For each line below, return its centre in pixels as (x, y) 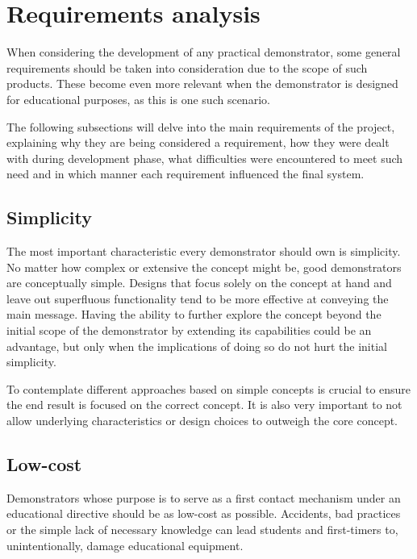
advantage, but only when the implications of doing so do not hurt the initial (197, 346)
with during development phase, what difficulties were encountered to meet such (205, 158)
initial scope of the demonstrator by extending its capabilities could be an (189, 330)
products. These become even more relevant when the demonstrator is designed (202, 83)
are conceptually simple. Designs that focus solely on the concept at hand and (199, 283)
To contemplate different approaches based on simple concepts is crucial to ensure (209, 388)
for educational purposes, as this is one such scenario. (138, 99)
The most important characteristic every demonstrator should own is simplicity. (204, 251)
